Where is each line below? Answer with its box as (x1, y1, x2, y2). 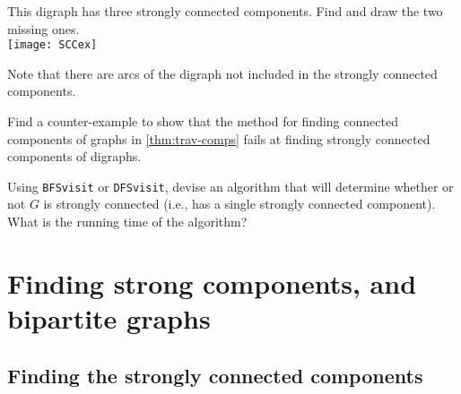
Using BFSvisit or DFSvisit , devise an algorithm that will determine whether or (7, 176, 454, 195)
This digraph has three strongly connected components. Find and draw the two (7, 2, 443, 20)
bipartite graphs (7, 300, 211, 337)
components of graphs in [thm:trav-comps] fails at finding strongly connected (7, 129, 431, 148)
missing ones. (7, 19, 80, 38)
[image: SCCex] (7, 39, 98, 52)
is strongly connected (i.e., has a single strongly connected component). (43, 194, 436, 213)
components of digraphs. (7, 147, 142, 166)
